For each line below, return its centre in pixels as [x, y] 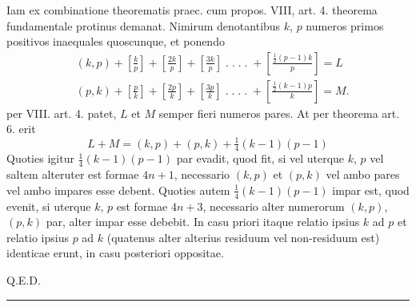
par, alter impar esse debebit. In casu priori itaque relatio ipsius [203, 222]
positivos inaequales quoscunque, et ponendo [116, 41]
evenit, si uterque [49, 206]
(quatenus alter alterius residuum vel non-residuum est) [243, 237]
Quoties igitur [40, 158]
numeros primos [345, 25]
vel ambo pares [363, 174]
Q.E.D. [24, 280]
